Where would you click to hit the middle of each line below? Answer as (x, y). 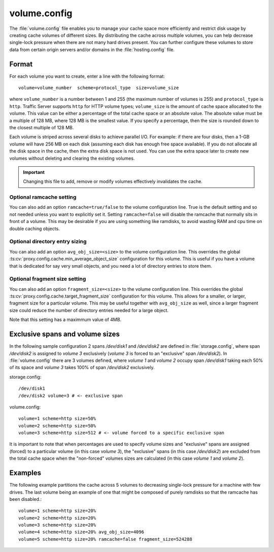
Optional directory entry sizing (48, 242)
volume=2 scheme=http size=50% (57, 426)
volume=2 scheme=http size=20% (57, 518)
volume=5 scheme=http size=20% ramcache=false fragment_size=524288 (105, 539)
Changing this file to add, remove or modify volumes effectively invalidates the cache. (113, 181)
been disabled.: (26, 499)
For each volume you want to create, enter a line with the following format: (87, 76)
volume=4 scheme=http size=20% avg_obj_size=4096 (81, 532)
